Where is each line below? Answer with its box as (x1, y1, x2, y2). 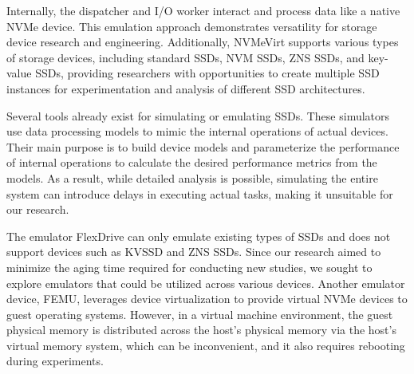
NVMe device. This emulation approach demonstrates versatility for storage (6, 18, 377, 34)
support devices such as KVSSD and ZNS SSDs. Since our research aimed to (6, 243, 381, 260)
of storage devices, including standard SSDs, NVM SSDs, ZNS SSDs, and (6, 49, 365, 65)
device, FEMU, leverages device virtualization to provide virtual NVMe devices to (6, 290, 408, 307)
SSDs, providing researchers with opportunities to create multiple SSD (35, 65, 380, 81)
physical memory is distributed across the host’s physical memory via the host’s (6, 321, 396, 338)
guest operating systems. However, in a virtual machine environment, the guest (6, 305, 393, 322)
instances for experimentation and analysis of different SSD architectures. (6, 80, 365, 96)
